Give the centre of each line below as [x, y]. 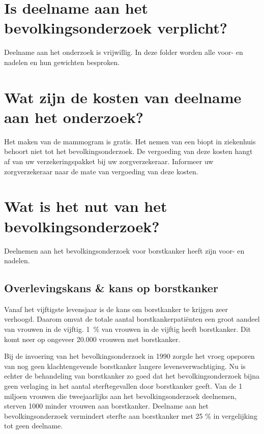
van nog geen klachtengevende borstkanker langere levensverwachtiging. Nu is [125, 366]
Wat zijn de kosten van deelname [123, 97]
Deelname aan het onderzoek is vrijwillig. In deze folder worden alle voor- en [124, 52]
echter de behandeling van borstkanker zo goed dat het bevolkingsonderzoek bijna [132, 376]
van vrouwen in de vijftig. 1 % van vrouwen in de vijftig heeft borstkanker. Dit [128, 329]
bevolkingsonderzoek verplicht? [116, 28]
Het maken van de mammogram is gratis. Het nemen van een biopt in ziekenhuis [130, 141]
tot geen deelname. [34, 426]
